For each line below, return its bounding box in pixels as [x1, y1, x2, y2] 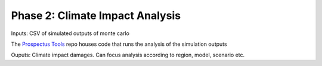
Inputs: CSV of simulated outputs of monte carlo [11, 30, 129, 37]
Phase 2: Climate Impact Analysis [11, 9, 181, 22]
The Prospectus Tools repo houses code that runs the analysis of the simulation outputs [11, 40, 227, 48]
